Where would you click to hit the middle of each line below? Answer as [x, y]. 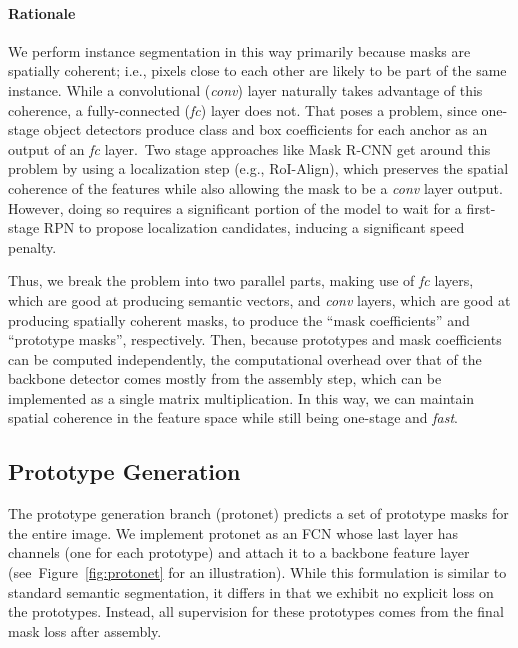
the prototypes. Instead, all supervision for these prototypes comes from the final [256, 611]
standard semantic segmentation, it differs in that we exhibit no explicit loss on [251, 591]
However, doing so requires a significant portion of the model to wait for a [235, 207]
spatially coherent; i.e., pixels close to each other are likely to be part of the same [257, 70]
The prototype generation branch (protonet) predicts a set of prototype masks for [258, 513]
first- [481, 207]
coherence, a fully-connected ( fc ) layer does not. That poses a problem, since [242, 109]
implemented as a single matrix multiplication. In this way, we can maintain [241, 397]
